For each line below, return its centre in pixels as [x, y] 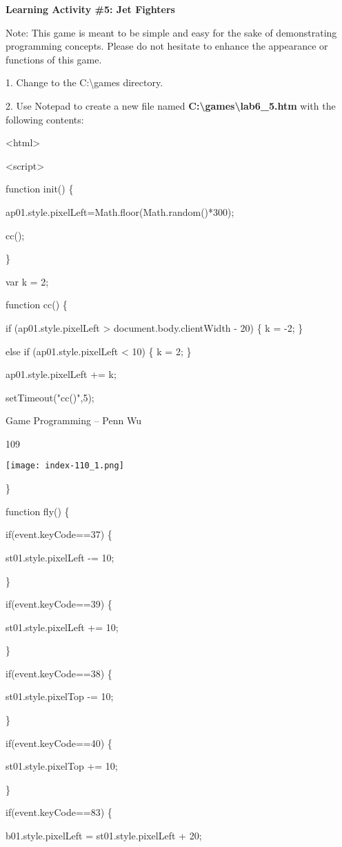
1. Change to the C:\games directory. [84, 82]
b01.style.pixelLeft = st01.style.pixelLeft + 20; [104, 836]
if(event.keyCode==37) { [59, 534]
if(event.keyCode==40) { [59, 743]
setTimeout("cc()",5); [50, 397]
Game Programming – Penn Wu [73, 420]
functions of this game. [54, 59]
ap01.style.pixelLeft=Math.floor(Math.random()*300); [120, 211]
